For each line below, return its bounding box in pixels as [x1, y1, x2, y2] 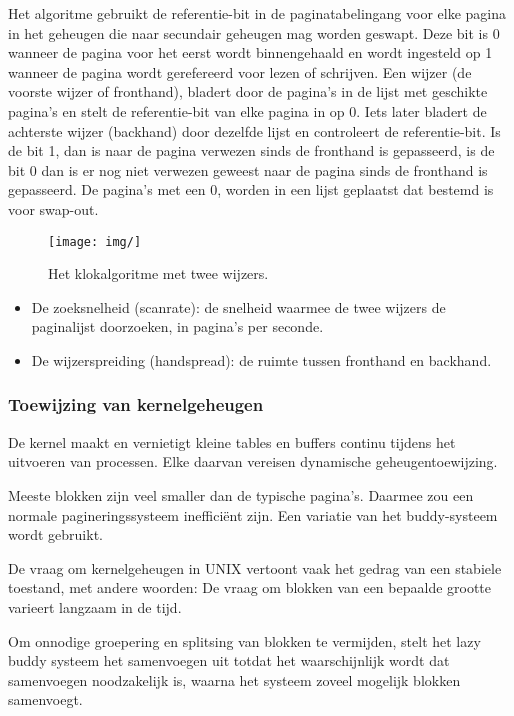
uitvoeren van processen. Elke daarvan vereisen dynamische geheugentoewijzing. [8, 451, 498, 472]
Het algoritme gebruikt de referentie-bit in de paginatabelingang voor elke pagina [8, 3, 507, 23]
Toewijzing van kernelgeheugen [8, 392, 264, 417]
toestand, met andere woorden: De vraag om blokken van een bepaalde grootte [8, 577, 492, 598]
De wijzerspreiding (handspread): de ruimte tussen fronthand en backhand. [31, 349, 492, 370]
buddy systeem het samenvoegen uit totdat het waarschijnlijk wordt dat [8, 650, 450, 671]
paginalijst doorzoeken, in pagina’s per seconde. [31, 316, 324, 337]
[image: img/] [48, 234, 142, 249]
